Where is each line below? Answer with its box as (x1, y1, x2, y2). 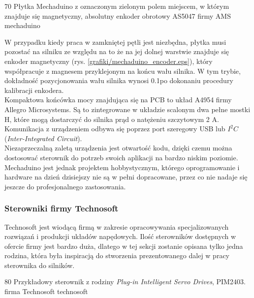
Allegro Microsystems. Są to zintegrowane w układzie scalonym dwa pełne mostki (4, 104, 251, 114)
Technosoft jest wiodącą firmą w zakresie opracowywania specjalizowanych (4, 221, 229, 232)
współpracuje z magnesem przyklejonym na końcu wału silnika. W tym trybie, (4, 65, 241, 76)
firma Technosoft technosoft (4, 286, 88, 297)
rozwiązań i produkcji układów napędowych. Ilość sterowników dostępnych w (4, 231, 236, 241)
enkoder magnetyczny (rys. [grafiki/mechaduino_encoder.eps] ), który (4, 56, 213, 66)
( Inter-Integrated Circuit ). (4, 133, 82, 143)
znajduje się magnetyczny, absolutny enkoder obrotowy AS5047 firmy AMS (4, 10, 231, 21)
